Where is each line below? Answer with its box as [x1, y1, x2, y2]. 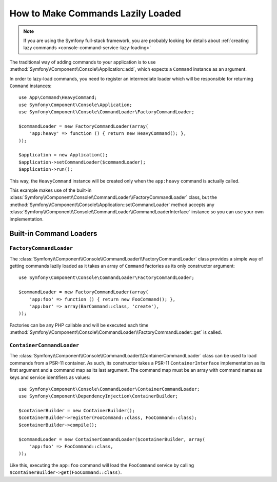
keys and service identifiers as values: [9, 374, 91, 380]
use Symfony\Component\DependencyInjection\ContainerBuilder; [18, 393, 179, 399]
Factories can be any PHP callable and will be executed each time [9, 322, 149, 328]
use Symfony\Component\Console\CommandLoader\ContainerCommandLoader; [18, 386, 200, 392]
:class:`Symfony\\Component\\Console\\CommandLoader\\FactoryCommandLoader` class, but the [9, 194, 217, 200]
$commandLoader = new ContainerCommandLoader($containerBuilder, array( [18, 436, 205, 442]
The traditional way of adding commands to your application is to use [9, 59, 156, 65]
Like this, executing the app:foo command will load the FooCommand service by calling [9, 462, 194, 468]
